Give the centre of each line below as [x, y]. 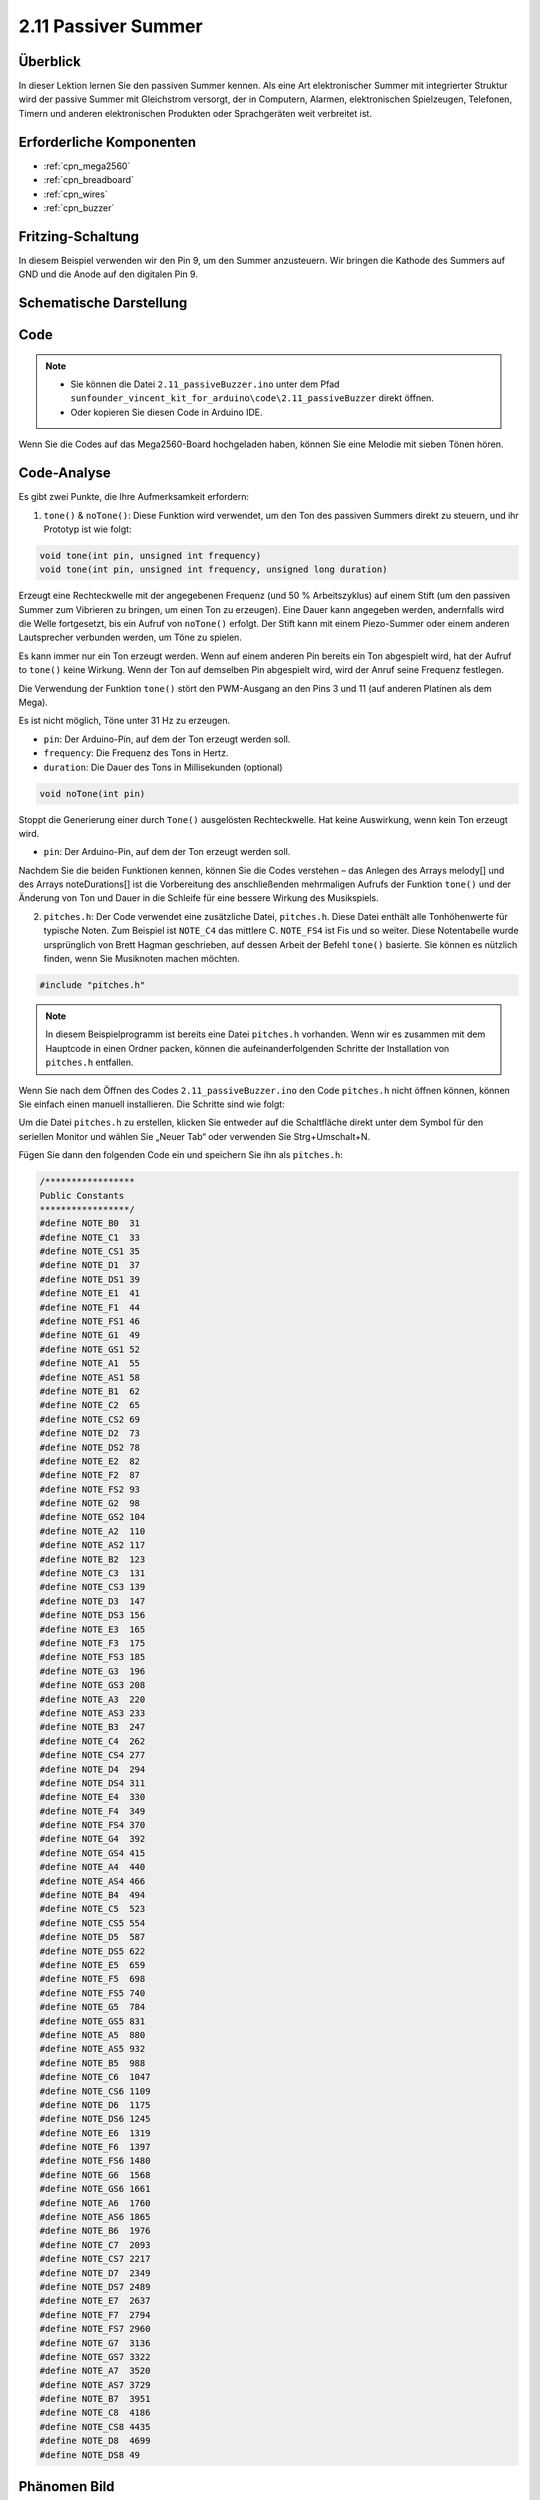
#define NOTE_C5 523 [92, 1909]
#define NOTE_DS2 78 [89, 1447]
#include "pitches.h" [92, 985]
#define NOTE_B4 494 [92, 1895]
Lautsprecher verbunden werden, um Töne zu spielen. [130, 637]
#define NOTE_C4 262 [92, 1741]
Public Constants [82, 1195]
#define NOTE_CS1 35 [89, 1251]
